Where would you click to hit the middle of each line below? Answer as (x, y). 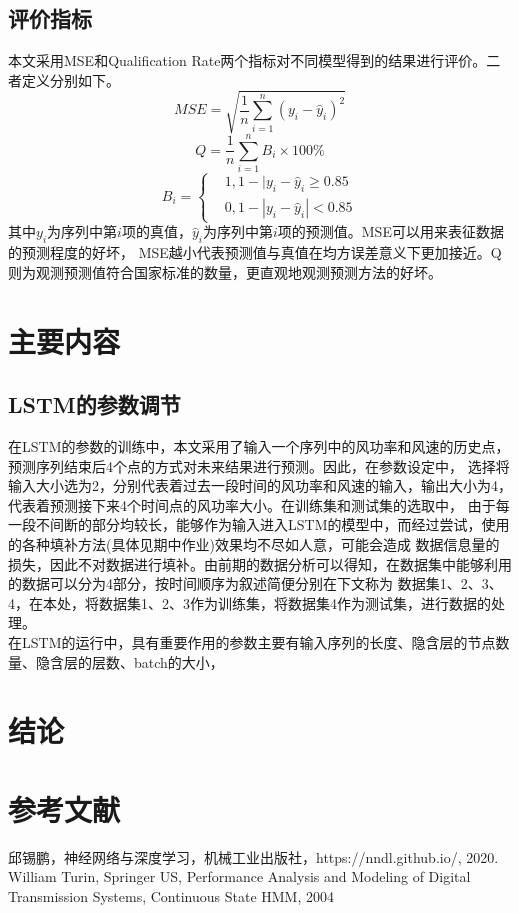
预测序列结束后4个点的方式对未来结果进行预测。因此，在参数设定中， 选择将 (259, 465)
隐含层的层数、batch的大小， (129, 661)
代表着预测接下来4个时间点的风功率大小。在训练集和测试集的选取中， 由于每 (259, 504)
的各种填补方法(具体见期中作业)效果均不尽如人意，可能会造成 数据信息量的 (254, 543)
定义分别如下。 (70, 79)
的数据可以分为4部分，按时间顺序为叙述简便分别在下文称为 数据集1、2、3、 (255, 583)
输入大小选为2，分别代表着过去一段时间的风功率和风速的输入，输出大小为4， (260, 485)
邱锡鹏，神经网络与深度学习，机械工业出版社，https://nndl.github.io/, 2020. (253, 856)
